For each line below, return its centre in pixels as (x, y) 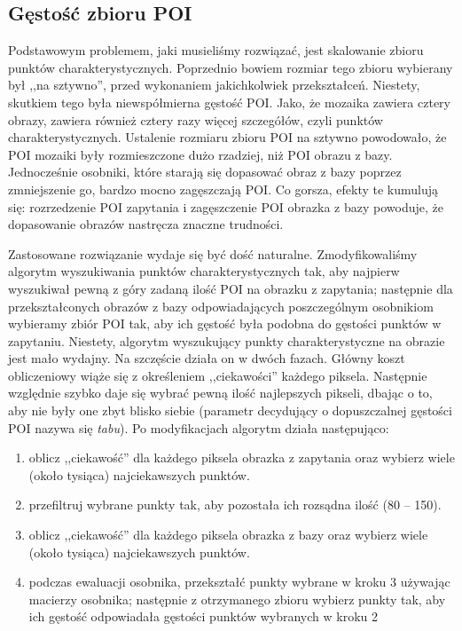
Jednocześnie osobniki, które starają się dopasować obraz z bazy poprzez (205, 172)
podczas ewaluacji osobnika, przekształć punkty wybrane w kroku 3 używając (239, 582)
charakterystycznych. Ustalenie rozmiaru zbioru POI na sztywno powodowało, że (227, 137)
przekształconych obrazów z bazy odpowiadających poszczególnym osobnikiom (221, 306)
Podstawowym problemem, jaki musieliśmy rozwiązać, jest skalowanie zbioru (216, 50)
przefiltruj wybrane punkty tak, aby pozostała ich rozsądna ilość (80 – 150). (235, 505)
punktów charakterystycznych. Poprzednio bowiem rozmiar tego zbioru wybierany (231, 67)
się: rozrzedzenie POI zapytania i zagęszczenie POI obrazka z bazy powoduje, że (226, 206)
